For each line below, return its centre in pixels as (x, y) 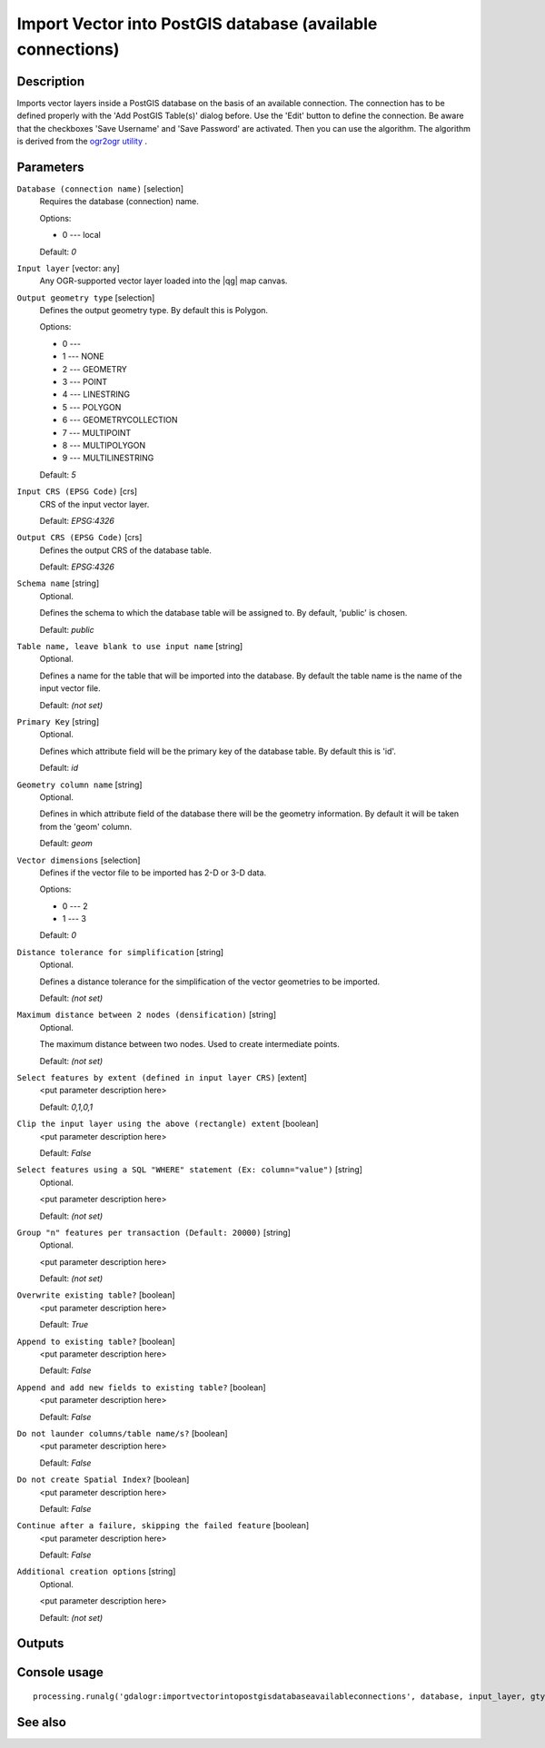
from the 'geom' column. (85, 826)
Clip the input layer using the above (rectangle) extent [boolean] (168, 1124)
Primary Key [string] (58, 721)
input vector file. (70, 688)
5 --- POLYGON (92, 407)
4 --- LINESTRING (96, 394)
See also (42, 1722)
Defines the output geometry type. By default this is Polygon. (154, 311)
